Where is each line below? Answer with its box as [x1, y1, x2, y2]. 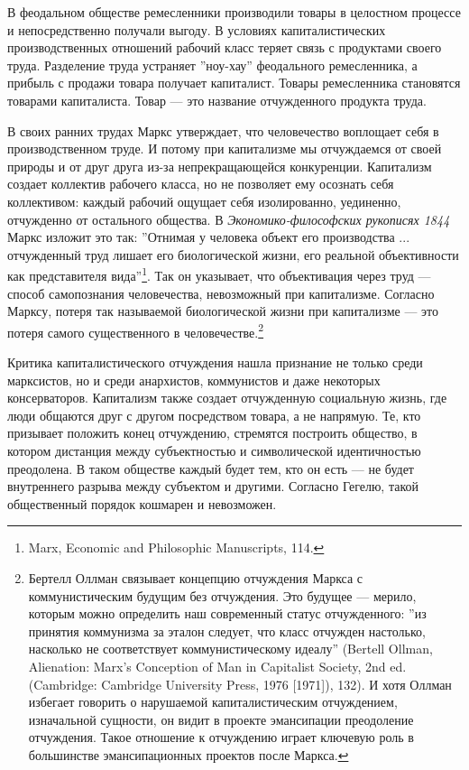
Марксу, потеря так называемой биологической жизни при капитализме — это [7, 302, 438, 320]
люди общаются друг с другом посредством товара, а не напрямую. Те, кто [7, 405, 421, 424]
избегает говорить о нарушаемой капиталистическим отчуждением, [28, 692, 398, 711]
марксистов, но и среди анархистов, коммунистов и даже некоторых [7, 370, 381, 389]
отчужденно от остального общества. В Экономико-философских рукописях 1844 [7, 209, 450, 228]
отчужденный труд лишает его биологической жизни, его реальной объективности [7, 245, 459, 264]
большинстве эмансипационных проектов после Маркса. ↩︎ [28, 745, 349, 764]
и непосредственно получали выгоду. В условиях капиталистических [7, 20, 386, 39]
